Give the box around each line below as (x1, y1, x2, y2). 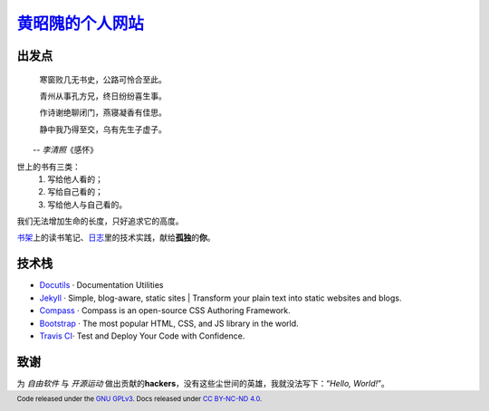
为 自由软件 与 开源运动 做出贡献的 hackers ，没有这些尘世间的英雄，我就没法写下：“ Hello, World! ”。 (16, 378, 389, 388)
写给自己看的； (47, 186, 103, 197)
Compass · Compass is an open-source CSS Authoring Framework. (39, 305, 292, 316)
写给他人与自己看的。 (47, 199, 127, 210)
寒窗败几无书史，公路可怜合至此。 (39, 73, 167, 85)
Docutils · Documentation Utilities (39, 280, 164, 291)
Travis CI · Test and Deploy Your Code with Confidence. (39, 330, 245, 341)
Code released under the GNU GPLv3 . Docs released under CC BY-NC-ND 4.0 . (16, 395, 263, 404)
